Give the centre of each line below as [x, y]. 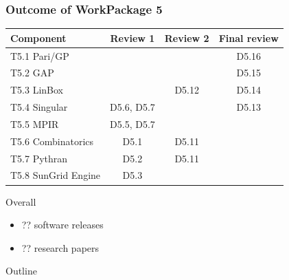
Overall [21, 201]
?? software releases [62, 225]
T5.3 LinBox [37, 90]
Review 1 [132, 37]
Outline [21, 271]
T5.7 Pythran [39, 158]
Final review [248, 37]
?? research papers [60, 247]
